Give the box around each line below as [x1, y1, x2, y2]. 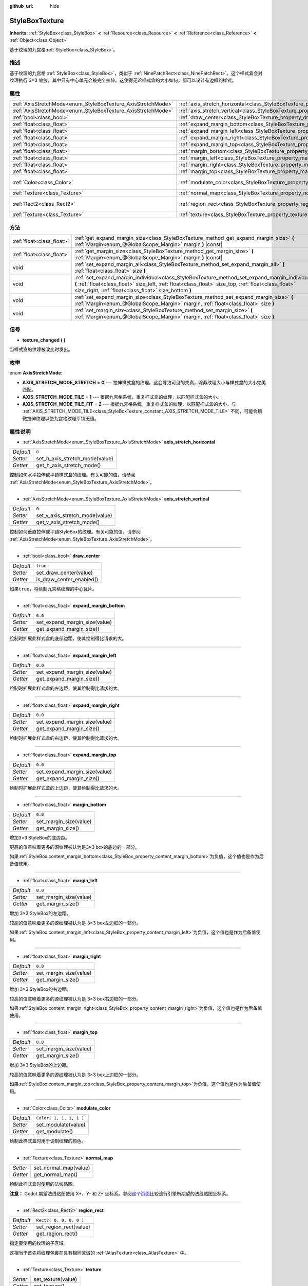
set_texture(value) [33, 1276, 78, 1283]
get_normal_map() [33, 1171, 78, 1178]
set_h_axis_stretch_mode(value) [36, 455, 114, 462]
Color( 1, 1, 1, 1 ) [36, 1115, 84, 1121]
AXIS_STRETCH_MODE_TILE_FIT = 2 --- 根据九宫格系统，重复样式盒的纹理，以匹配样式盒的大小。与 [22, 401, 236, 407]
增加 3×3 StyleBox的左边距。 [9, 910, 71, 917]
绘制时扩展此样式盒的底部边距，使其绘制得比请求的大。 [9, 635, 127, 641]
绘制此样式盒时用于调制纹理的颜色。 [9, 1138, 86, 1144]
